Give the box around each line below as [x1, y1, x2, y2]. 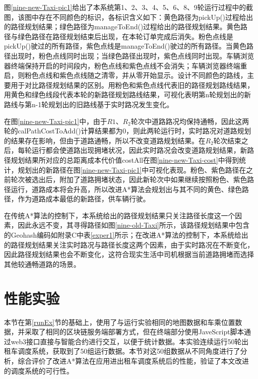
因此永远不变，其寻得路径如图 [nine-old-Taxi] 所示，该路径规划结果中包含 [17, 220, 250, 230]
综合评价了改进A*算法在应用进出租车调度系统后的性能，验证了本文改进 [17, 355, 249, 366]
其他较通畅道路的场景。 [4, 258, 80, 269]
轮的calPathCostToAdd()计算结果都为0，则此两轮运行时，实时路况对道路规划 [4, 126, 252, 136]
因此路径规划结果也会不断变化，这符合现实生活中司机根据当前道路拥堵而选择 [4, 249, 254, 259]
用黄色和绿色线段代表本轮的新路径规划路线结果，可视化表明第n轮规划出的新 [4, 89, 251, 100]
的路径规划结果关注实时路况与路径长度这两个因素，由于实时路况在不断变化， [4, 239, 254, 250]
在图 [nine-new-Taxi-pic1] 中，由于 [4, 116, 107, 126]
